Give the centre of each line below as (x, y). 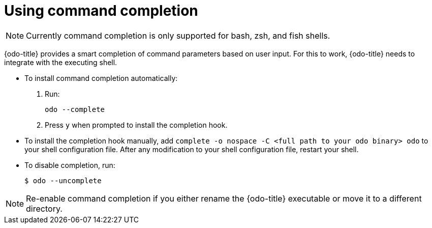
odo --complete (75, 109)
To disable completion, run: (70, 165)
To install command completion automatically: (101, 78)
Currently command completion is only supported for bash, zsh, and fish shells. (178, 35)
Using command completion (101, 11)
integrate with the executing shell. (61, 62)
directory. (44, 208)
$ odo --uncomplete (63, 180)
